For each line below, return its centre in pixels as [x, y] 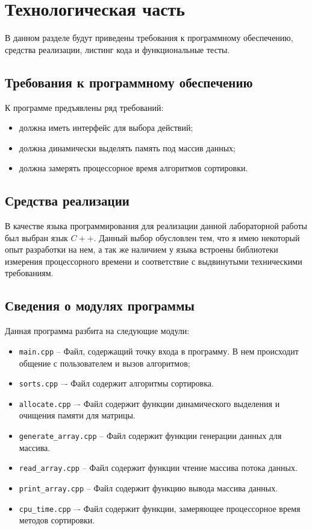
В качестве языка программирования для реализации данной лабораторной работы [156, 226]
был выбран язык [36, 237]
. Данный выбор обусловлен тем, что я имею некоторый [197, 237]
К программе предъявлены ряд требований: [84, 107]
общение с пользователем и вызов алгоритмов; [105, 363]
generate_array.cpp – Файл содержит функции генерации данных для [150, 436]
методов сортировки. [57, 520]
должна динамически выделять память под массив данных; [127, 147]
